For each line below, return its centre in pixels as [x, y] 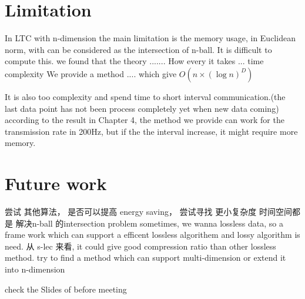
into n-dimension [35, 269]
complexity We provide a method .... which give [91, 73]
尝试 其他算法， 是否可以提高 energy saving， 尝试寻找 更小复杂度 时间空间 [148, 211]
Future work [56, 183]
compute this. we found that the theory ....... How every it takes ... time [134, 61]
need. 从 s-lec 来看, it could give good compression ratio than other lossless [140, 246]
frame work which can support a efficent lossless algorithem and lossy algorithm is [152, 235]
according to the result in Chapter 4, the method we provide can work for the [145, 120]
